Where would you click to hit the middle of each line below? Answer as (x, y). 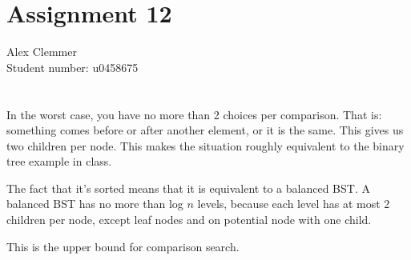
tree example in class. (59, 161)
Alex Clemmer (42, 52)
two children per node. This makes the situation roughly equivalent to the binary (205, 145)
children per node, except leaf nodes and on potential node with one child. (189, 220)
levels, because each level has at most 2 (294, 204)
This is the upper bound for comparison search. (123, 246)
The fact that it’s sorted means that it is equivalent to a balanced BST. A (188, 188)
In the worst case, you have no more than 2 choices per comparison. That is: (194, 114)
